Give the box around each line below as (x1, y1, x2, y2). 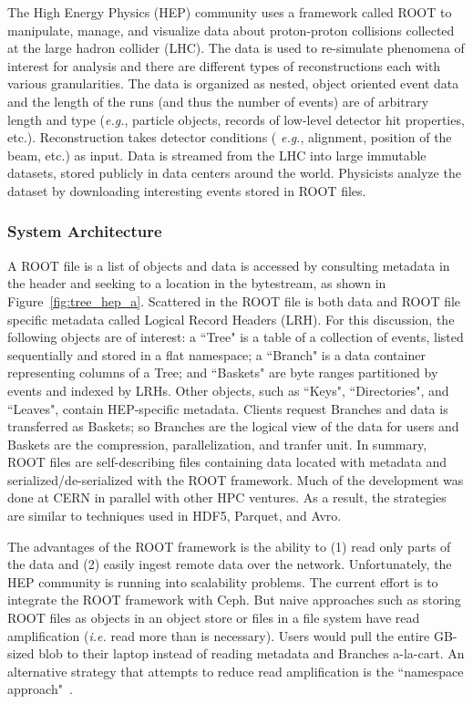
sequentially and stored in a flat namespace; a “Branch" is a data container (7, 345, 426, 364)
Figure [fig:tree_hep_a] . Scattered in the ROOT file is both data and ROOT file (7, 291, 461, 310)
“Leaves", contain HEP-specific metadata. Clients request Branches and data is (7, 399, 448, 418)
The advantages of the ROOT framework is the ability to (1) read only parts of (7, 536, 451, 555)
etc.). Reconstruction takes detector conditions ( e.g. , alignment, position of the (7, 128, 452, 147)
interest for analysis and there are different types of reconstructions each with (7, 56, 441, 75)
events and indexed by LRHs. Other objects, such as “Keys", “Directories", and (7, 380, 449, 399)
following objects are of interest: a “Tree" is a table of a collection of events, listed (7, 327, 464, 347)
